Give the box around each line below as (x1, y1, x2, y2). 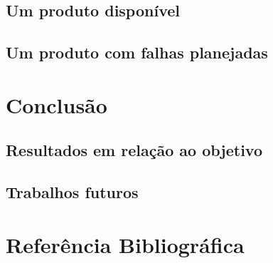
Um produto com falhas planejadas (6, 41, 268, 63)
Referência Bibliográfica (6, 230, 245, 259)
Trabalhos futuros (6, 181, 139, 203)
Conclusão (6, 90, 107, 119)
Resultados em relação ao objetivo (6, 139, 263, 161)
